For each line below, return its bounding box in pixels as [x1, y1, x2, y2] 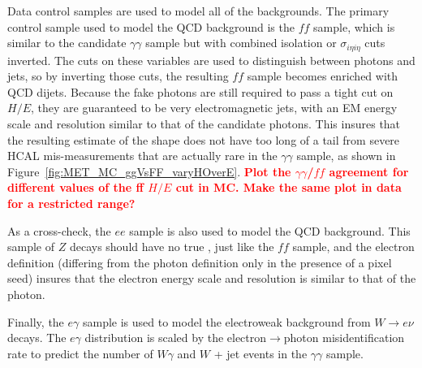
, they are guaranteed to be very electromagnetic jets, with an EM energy [30, 99, 398, 116]
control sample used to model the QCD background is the [7, 18, 295, 35]
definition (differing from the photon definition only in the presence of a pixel [7, 253, 392, 271]
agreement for [329, 162, 409, 180]
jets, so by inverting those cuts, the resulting [7, 67, 229, 84]
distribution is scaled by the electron [84, 329, 267, 346]
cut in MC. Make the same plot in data [175, 179, 402, 196]
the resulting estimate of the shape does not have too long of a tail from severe [7, 131, 400, 148]
